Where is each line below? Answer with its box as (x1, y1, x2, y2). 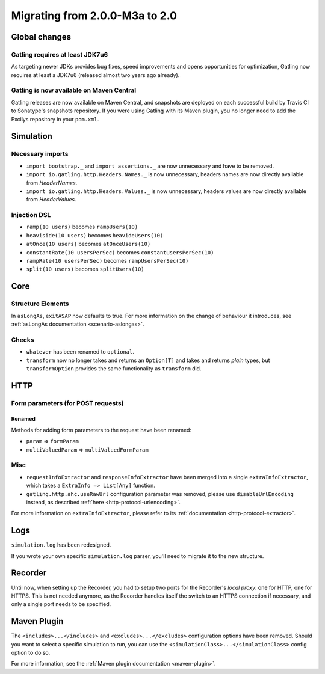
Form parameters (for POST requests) (11, 399, 124, 407)
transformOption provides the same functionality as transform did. (26, 364, 202, 372)
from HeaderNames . (26, 179, 78, 186)
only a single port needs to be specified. (11, 601, 111, 608)
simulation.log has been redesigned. (11, 541, 111, 548)
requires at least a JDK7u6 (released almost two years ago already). (11, 71, 180, 78)
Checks (11, 335, 34, 344)
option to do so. (11, 649, 51, 657)
